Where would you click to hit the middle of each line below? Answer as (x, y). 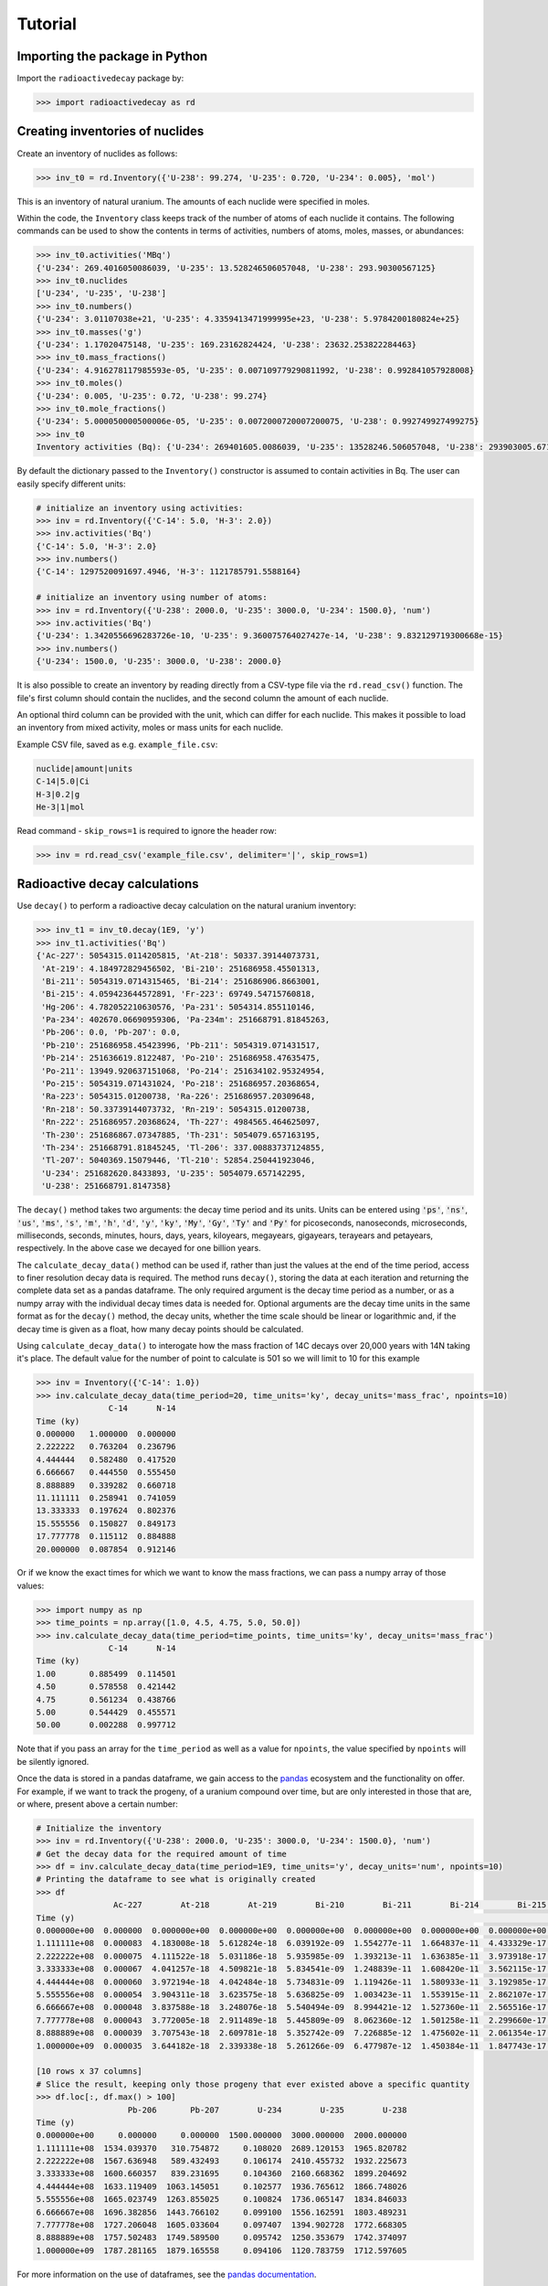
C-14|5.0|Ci (63, 781)
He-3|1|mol (60, 807)
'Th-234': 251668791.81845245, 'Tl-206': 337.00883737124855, (184, 1147)
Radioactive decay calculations (108, 884)
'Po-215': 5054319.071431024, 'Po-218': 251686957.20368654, (181, 1084)
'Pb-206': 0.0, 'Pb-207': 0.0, (111, 1032)
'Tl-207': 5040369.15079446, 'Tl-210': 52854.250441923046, (179, 1160)
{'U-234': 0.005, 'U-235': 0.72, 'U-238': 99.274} (152, 396)
